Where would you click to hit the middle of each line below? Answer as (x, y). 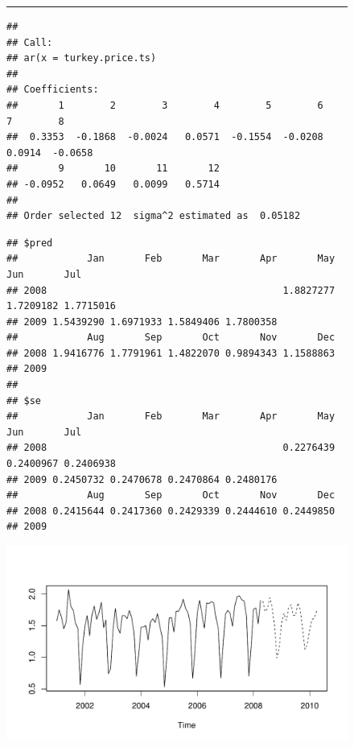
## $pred (30, 243)
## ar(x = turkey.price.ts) (82, 58)
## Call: (30, 42)
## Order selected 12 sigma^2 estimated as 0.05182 (154, 216)
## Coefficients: (53, 90)
